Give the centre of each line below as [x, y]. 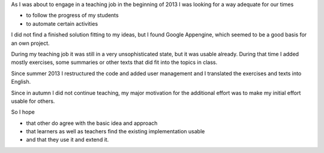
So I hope [23, 112]
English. [21, 82]
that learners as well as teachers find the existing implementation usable [115, 131]
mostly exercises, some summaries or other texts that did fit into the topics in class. [114, 62]
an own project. [31, 43]
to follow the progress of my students [73, 16]
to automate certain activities [62, 23]
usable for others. [33, 101]
